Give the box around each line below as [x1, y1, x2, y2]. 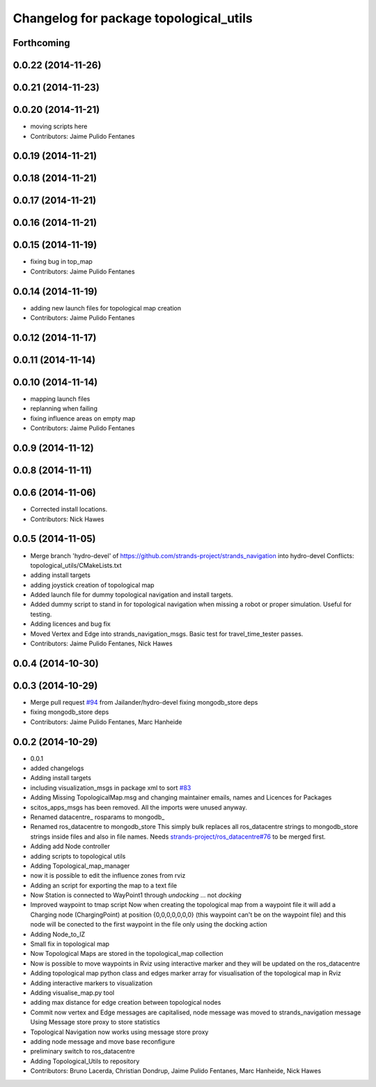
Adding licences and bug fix [30, 620, 111, 628]
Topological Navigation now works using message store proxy [30, 1028, 209, 1036]
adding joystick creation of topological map [30, 580, 155, 589]
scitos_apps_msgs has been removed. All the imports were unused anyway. [30, 803, 247, 811]
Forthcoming [13, 37, 70, 49]
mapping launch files [30, 395, 91, 403]
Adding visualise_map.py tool [30, 989, 115, 997]
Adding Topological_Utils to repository [30, 1057, 140, 1065]
